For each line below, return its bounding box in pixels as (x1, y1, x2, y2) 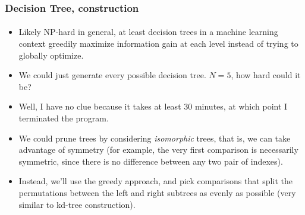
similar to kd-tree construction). (18, 198, 136, 210)
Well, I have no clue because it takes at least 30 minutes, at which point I (18, 100, 288, 113)
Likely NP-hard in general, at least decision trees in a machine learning (18, 25, 278, 38)
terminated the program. (18, 112, 109, 124)
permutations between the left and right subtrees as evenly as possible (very (18, 186, 296, 198)
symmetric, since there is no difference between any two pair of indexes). (18, 155, 283, 167)
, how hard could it (231, 69, 301, 81)
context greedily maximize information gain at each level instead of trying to (18, 37, 298, 50)
